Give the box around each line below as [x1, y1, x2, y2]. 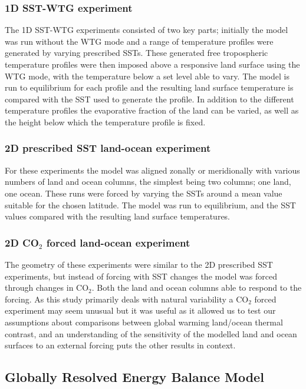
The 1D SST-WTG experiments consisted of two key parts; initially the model [5, 24, 288, 36]
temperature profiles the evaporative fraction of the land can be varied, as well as [5, 104, 299, 117]
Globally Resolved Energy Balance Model [5, 368, 264, 386]
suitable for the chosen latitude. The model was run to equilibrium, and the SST [5, 198, 296, 211]
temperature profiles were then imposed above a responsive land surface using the [5, 58, 300, 70]
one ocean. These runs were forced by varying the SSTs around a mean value [5, 187, 282, 199]
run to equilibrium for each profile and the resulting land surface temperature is [5, 81, 294, 94]
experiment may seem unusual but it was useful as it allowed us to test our [5, 304, 276, 317]
